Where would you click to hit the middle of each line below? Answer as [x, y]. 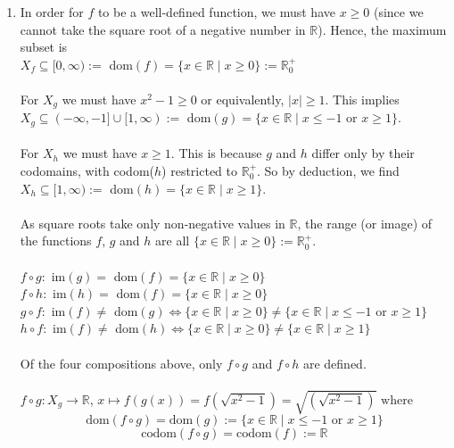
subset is [44, 47]
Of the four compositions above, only [121, 363]
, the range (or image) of [365, 223]
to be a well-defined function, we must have [216, 12]
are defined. [334, 363]
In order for [52, 12]
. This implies [362, 99]
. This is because [216, 153]
